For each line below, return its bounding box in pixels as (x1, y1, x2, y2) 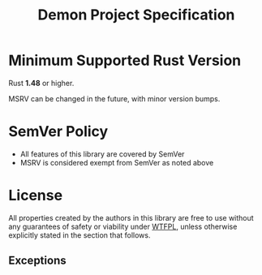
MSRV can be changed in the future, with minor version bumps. (8, 93, 221, 103)
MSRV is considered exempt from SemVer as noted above (19, 157, 214, 167)
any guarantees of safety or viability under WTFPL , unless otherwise (8, 221, 238, 231)
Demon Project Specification (37, 6, 235, 24)
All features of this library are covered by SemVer (19, 148, 185, 159)
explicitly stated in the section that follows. (8, 230, 151, 240)
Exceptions (8, 254, 67, 268)
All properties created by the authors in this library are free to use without (8, 213, 254, 222)
